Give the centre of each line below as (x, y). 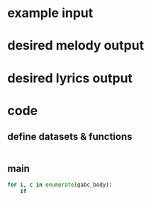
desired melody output (75, 46)
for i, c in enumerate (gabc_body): (60, 185)
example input (50, 13)
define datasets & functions (70, 137)
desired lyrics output (70, 78)
